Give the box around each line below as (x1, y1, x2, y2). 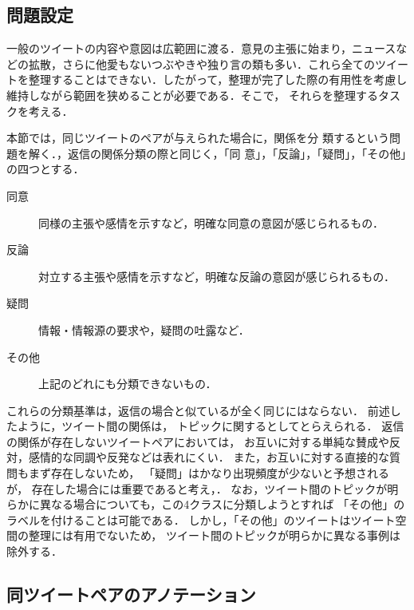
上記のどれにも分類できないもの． (38, 375, 217, 392)
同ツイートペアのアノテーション (6, 582, 256, 607)
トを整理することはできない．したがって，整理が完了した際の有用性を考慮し (6, 71, 408, 88)
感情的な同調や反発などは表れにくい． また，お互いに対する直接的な (28, 449, 390, 465)
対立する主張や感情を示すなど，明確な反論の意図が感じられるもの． (38, 267, 395, 284)
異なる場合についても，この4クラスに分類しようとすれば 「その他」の (39, 496, 405, 513)
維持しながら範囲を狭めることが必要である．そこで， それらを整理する (6, 86, 378, 103)
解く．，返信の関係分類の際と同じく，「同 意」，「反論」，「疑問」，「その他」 (28, 145, 407, 161)
